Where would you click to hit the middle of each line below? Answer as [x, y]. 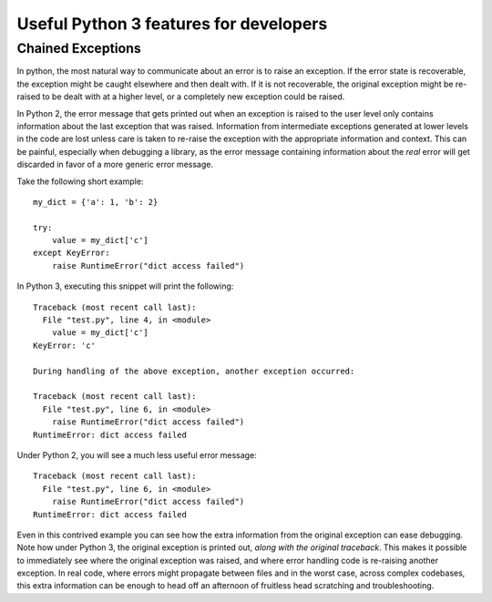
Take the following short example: [80, 181]
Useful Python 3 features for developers [172, 24]
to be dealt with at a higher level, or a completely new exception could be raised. [194, 97]
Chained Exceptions [79, 48]
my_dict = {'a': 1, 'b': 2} [96, 202]
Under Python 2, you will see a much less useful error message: [137, 454]
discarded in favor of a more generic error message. [115, 165]
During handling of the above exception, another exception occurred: [194, 371]
